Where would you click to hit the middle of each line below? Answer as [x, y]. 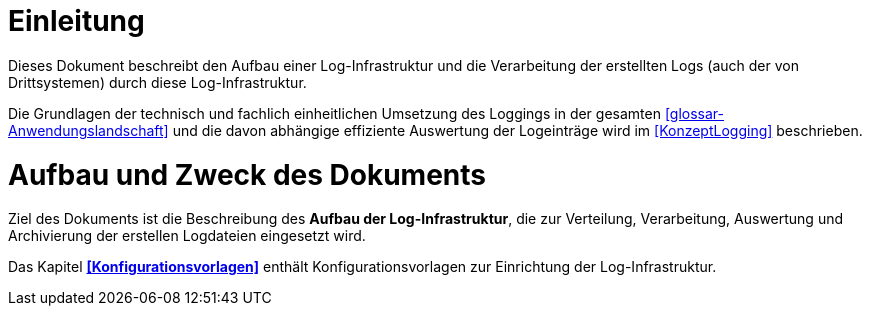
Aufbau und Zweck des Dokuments [247, 174]
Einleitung [76, 21]
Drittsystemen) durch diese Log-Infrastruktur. [157, 82]
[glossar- [694, 113]
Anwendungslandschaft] [88, 130]
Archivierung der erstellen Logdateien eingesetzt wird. [187, 236]
